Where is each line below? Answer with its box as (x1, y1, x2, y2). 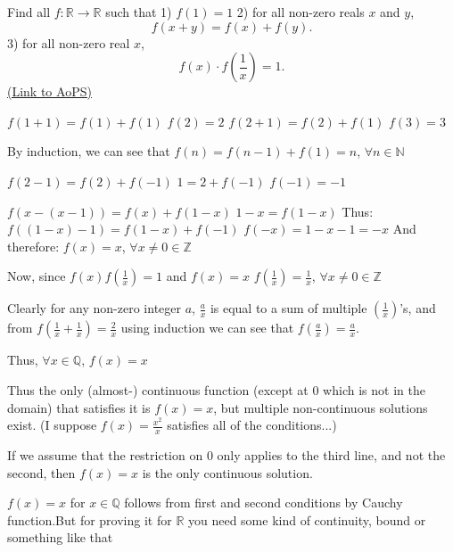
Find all (7, 3, 51, 21)
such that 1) (105, 3, 172, 21)
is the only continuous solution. (142, 463, 313, 482)
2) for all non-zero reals (236, 3, 365, 21)
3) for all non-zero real (7, 33, 130, 52)
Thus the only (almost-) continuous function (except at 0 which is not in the (7, 380, 425, 399)
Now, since (7, 267, 66, 285)
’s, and (399, 299, 436, 317)
